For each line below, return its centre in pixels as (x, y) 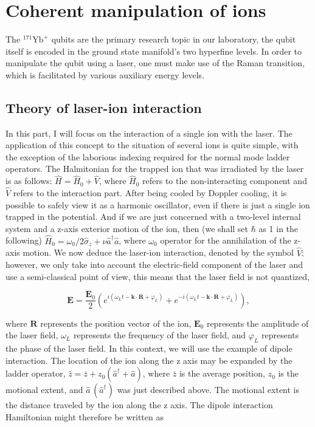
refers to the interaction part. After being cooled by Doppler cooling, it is (150, 193)
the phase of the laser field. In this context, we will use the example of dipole (149, 348)
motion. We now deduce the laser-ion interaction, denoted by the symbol (158, 252)
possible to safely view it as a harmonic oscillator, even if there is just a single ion (158, 204)
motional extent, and (44, 390)
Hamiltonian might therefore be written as (85, 416)
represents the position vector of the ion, (116, 323)
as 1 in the (279, 228)
